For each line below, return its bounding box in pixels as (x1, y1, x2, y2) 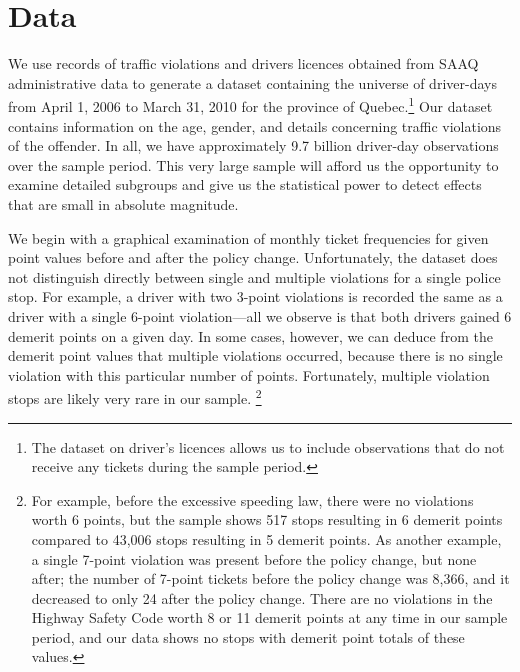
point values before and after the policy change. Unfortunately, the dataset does (8, 247, 498, 268)
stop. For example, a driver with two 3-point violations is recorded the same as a (8, 286, 503, 307)
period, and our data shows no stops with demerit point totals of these (31, 626, 465, 647)
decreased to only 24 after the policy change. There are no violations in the (31, 587, 493, 608)
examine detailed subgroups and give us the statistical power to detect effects (8, 174, 482, 195)
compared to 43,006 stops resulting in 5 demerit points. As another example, (31, 528, 502, 549)
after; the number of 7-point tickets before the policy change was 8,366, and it (31, 568, 510, 589)
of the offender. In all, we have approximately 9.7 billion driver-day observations (8, 135, 499, 156)
